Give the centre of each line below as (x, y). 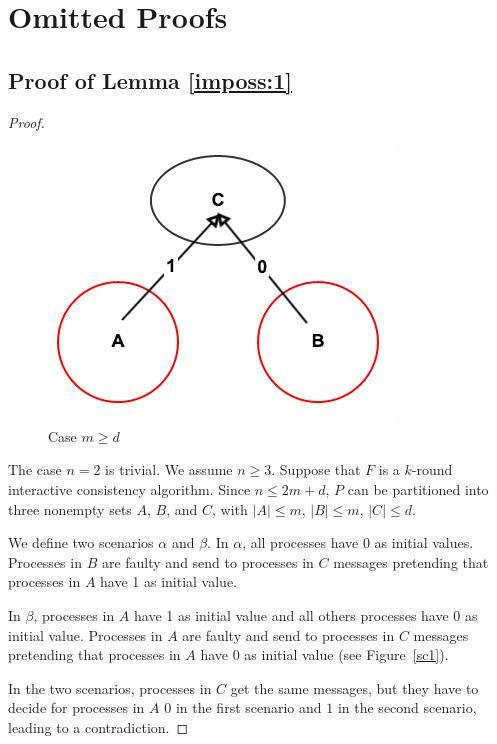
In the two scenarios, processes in (110, 687)
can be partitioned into (418, 488)
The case (35, 469)
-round (432, 469)
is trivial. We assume (169, 469)
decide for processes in (76, 707)
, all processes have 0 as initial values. (358, 542)
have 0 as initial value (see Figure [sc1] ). (324, 654)
